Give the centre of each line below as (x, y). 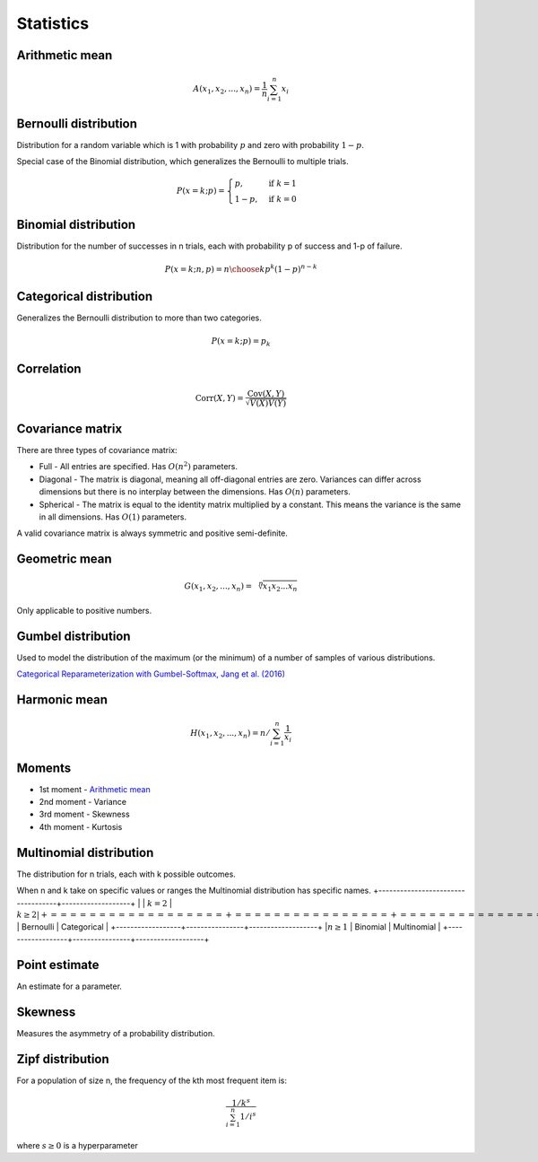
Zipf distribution (63, 1059)
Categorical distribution (84, 297)
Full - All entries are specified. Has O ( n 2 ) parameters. (138, 466)
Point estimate (58, 965)
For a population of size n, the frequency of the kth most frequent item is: (152, 1080)
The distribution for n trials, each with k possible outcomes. (126, 874)
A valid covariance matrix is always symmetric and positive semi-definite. (152, 533)
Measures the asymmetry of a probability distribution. (116, 1033)
